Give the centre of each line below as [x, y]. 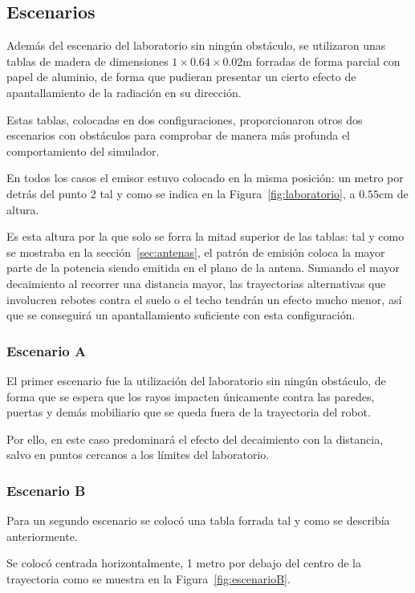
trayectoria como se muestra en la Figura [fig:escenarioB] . [149, 578]
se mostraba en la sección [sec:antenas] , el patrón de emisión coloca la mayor [196, 252]
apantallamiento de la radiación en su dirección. [124, 92]
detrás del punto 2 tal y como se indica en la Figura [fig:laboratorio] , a [181, 193]
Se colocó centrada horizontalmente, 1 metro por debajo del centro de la [184, 563]
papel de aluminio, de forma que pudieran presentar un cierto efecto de [181, 77]
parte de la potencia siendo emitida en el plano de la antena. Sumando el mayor [203, 268]
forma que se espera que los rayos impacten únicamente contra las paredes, [191, 396]
